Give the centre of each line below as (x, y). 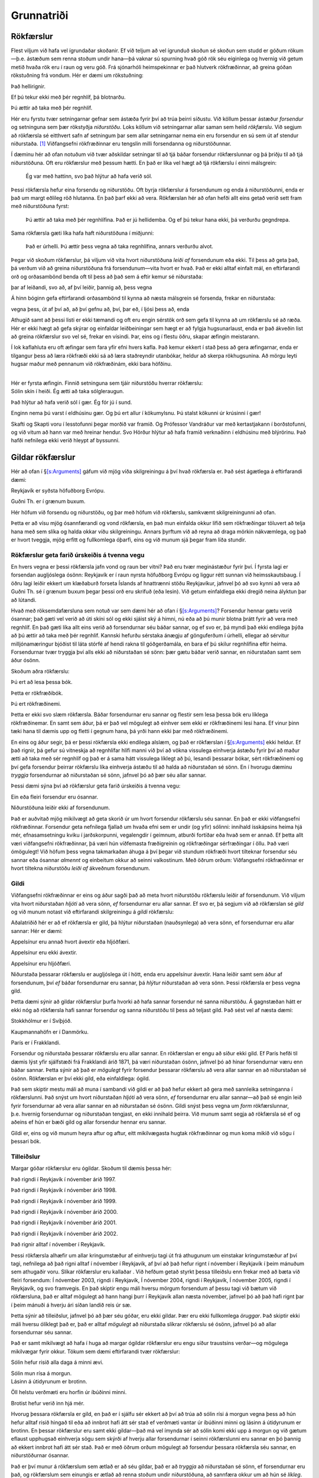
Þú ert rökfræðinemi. (36, 704)
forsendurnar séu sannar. (42, 1333)
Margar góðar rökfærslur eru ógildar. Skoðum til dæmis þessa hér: (91, 1168)
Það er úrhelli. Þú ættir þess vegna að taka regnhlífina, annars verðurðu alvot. (120, 247)
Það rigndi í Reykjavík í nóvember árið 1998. (64, 1190)
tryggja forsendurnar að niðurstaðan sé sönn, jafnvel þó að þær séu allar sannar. (109, 775)
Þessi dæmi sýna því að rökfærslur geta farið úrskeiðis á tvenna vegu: (96, 786)
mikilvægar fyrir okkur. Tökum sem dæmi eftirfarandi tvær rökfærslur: (95, 1351)
